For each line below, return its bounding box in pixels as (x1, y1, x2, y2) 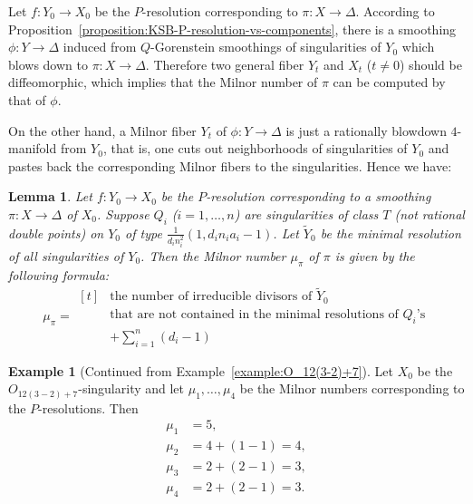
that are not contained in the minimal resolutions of (110, 308, 399, 322)
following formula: (8, 265, 110, 284)
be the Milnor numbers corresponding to (239, 379, 465, 398)
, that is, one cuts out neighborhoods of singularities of (102, 139, 408, 158)
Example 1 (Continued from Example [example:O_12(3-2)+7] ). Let (8, 361, 393, 380)
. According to (355, 2, 435, 20)
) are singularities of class (234, 204, 379, 223)
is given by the (334, 246, 415, 265)
